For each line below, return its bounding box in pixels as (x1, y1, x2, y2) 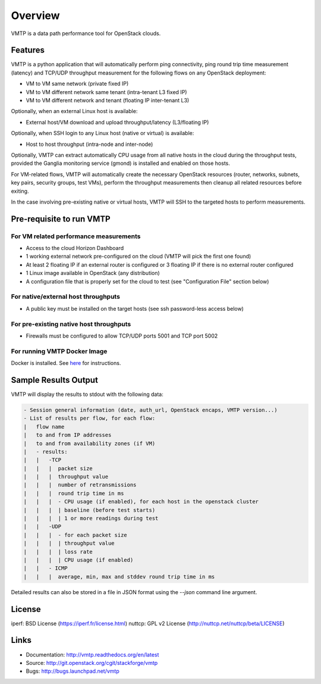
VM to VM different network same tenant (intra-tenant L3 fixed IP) (26, 88, 187, 95)
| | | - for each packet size (23, 532, 127, 538)
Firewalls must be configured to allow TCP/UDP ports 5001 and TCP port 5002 (26, 332, 218, 339)
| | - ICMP (23, 565, 68, 571)
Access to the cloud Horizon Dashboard (26, 245, 124, 252)
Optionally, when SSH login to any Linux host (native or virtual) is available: (11, 130, 194, 137)
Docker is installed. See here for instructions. (11, 360, 121, 367)
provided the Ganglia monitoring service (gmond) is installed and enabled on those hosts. (11, 160, 230, 167)
